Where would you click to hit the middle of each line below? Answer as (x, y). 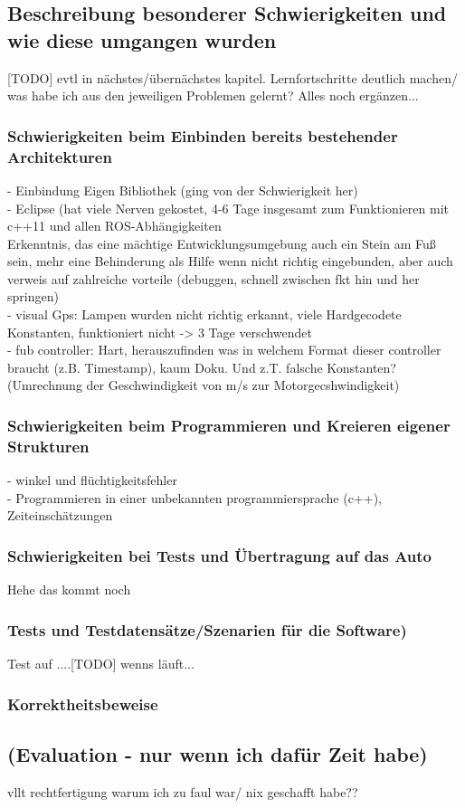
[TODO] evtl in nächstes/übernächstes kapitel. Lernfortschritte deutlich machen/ (232, 77)
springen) (33, 296)
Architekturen (60, 156)
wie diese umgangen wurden (142, 39)
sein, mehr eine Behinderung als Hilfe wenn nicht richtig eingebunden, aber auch (230, 261)
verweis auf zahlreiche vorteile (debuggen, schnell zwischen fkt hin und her (214, 278)
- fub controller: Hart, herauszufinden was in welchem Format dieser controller (224, 350)
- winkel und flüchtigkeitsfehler (92, 480)
